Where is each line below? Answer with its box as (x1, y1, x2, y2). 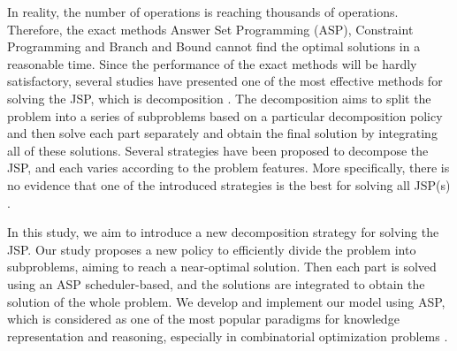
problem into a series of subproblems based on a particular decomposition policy (7, 106, 443, 125)
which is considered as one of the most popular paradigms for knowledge (7, 309, 400, 328)
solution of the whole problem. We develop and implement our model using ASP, (7, 292, 446, 310)
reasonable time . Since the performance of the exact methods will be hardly (7, 54, 417, 72)
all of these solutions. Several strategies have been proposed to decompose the (7, 141, 429, 159)
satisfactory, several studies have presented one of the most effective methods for (7, 72, 443, 90)
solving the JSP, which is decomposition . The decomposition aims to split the (7, 88, 431, 107)
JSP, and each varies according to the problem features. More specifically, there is (7, 158, 450, 177)
